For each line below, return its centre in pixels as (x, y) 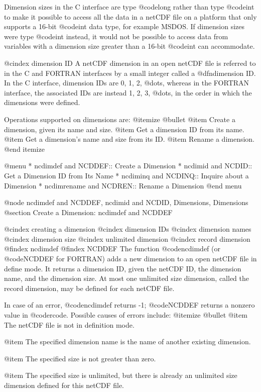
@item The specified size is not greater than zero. (80, 358)
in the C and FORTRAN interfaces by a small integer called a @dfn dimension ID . (130, 73)
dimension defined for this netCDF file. (64, 385)
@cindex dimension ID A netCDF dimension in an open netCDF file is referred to (130, 63)
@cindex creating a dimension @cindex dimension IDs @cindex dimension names (128, 229)
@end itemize (24, 149)
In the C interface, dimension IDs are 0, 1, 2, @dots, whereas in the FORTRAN (127, 83)
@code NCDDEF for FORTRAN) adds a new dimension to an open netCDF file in (130, 259)
